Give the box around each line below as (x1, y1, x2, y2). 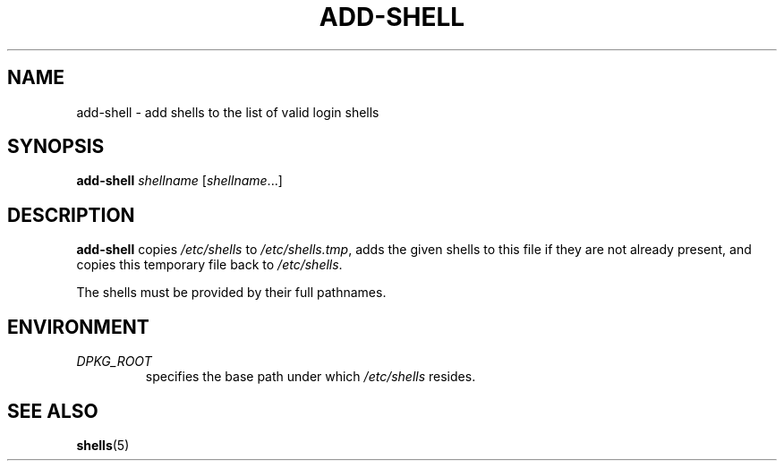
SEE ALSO (7, 399, 98, 422)
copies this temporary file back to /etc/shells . (76, 257, 343, 273)
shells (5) (76, 437, 130, 453)
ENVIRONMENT (7, 315, 149, 338)
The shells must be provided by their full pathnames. (76, 285, 387, 301)
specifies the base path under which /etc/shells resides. (145, 369, 476, 385)
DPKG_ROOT (76, 353, 152, 370)
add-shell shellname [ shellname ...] (76, 173, 283, 189)
